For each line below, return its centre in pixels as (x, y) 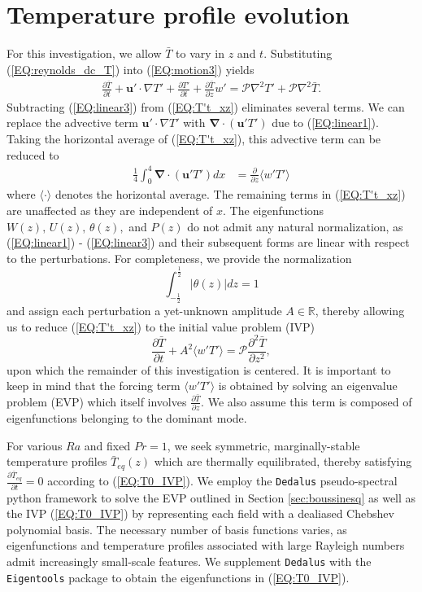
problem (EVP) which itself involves (97, 401)
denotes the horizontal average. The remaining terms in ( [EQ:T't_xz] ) (230, 194)
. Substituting (298, 53)
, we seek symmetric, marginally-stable (263, 445)
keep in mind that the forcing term (94, 386)
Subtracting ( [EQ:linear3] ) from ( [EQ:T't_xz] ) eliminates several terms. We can (206, 106)
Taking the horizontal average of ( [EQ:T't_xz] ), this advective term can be (194, 138)
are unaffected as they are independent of (110, 210)
